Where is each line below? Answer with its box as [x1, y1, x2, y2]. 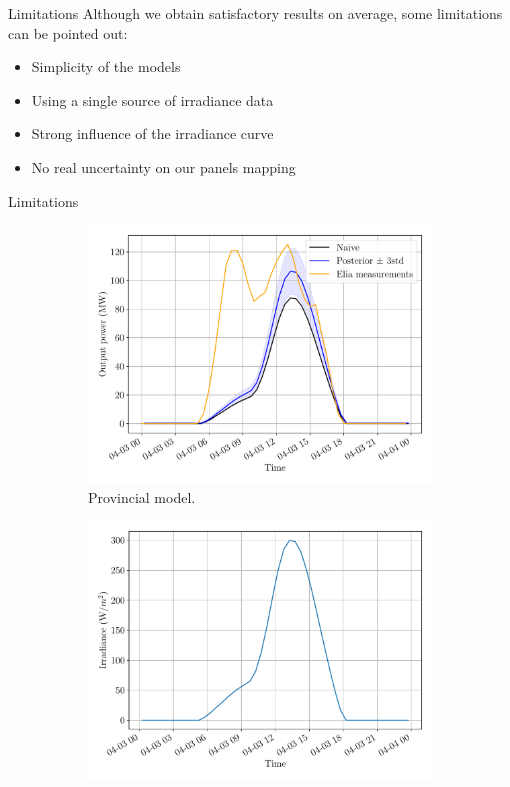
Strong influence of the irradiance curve [31, 123, 274, 144]
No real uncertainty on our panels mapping [31, 156, 296, 177]
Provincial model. [88, 486, 196, 507]
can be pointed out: [8, 22, 128, 43]
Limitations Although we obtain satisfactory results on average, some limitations [8, 3, 503, 23]
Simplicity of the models [31, 56, 181, 77]
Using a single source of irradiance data [31, 89, 274, 110]
